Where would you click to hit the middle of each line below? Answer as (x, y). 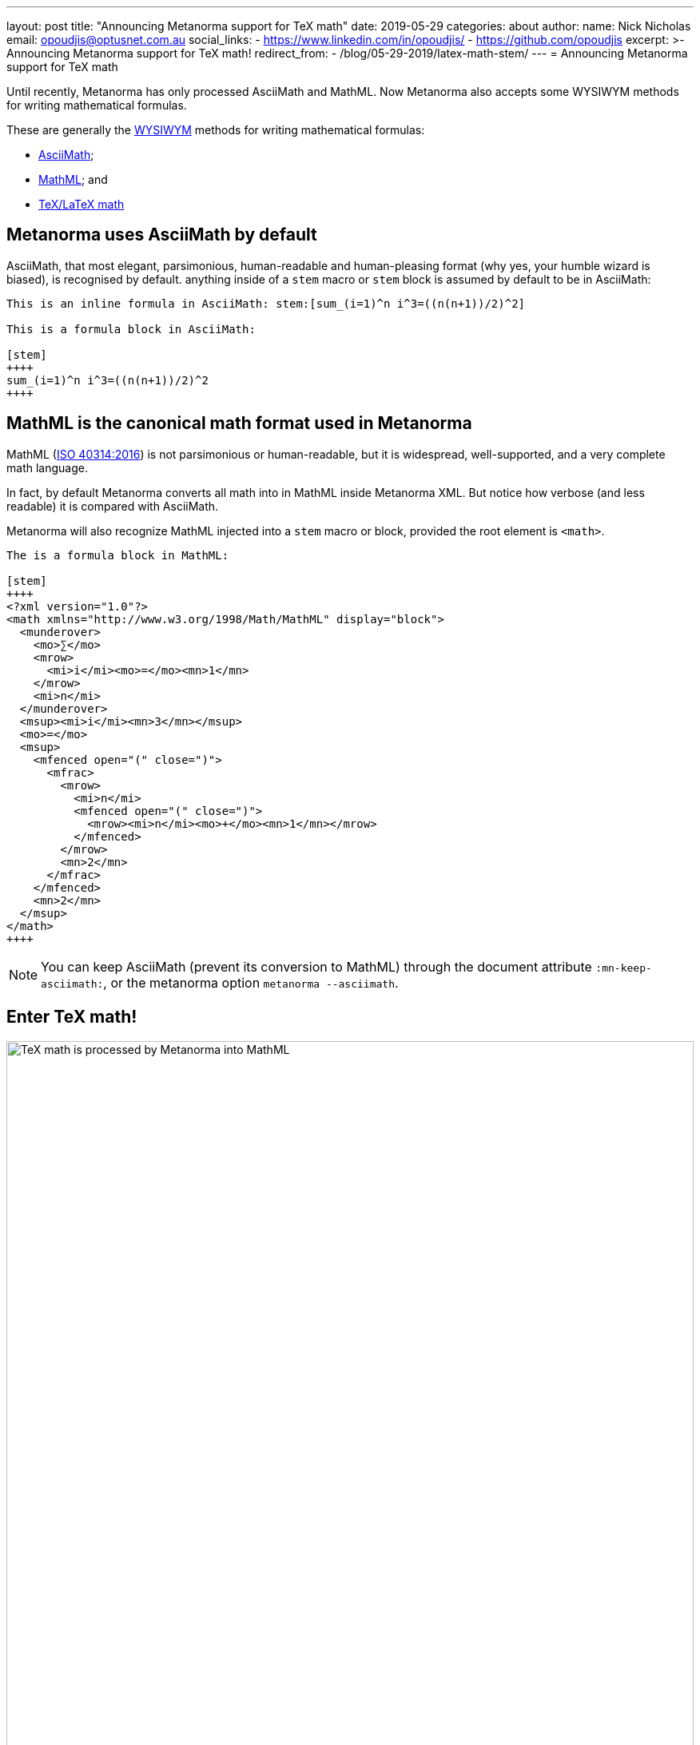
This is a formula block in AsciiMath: (131, 329)
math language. (47, 467)
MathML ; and (73, 179)
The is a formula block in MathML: (118, 555)
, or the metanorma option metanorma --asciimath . (251, 982)
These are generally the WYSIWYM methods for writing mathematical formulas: (216, 130)
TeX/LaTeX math (82, 204)
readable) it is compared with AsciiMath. (113, 506)
